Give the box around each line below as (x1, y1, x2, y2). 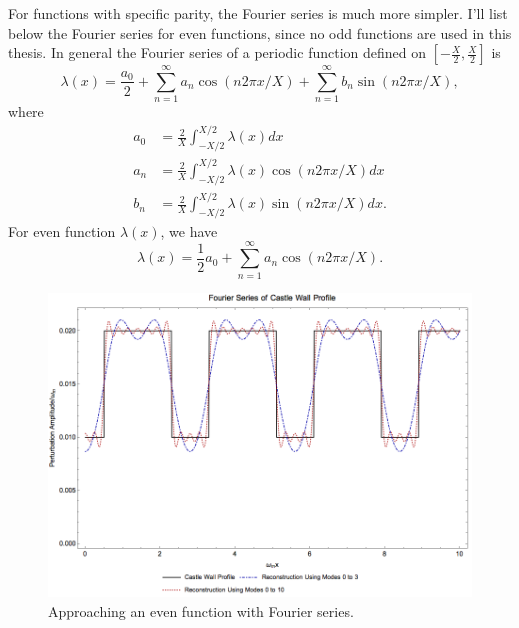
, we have (160, 220, 218, 241)
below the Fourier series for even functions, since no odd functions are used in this (8, 22, 512, 43)
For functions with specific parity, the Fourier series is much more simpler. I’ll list (8, 3, 508, 23)
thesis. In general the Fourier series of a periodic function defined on (8, 42, 426, 63)
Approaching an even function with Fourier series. (48, 600, 354, 621)
